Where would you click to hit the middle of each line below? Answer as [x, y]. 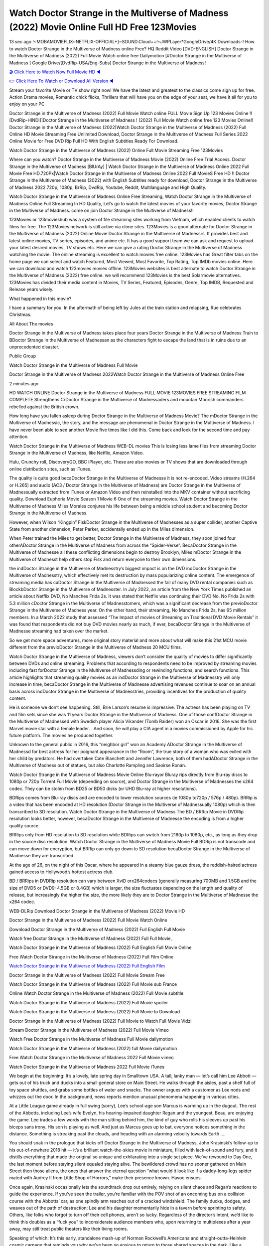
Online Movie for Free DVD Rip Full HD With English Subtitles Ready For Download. [94, 141]
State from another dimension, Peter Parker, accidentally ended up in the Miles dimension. [102, 529]
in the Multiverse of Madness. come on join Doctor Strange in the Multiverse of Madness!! [101, 210]
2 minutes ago [24, 383]
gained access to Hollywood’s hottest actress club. [62, 872]
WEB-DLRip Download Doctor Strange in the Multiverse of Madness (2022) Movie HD [97, 911]
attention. [19, 437]
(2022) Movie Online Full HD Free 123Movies [103, 27]
